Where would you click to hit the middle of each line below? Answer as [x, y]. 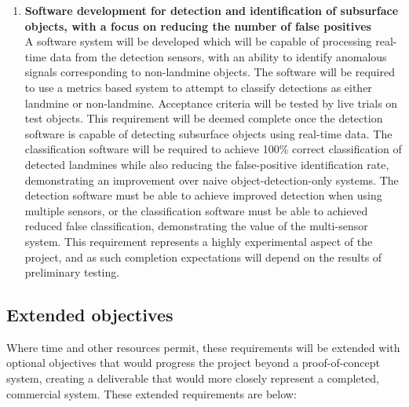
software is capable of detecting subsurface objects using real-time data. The [208, 133]
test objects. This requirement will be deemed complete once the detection [204, 118]
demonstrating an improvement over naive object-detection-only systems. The [212, 180]
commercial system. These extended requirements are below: [152, 393]
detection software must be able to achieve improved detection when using [203, 195]
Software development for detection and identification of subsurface [212, 10]
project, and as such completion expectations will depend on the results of [203, 257]
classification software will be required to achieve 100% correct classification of [213, 149]
